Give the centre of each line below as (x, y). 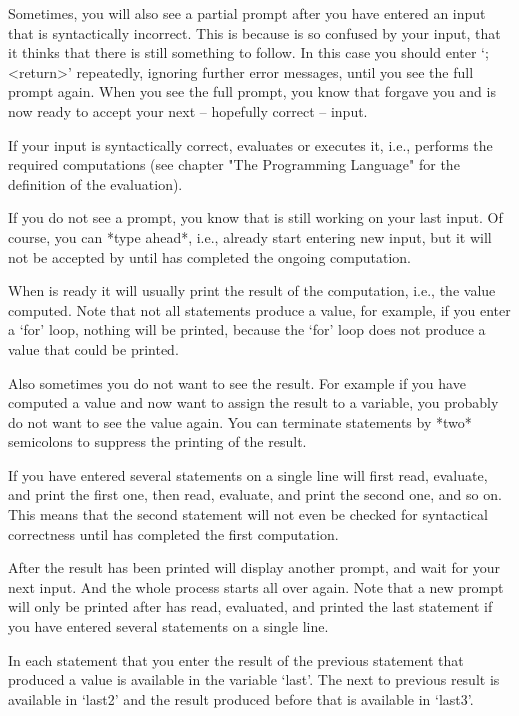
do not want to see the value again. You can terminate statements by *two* (240, 421)
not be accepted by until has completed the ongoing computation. (209, 256)
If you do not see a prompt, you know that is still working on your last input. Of (255, 217)
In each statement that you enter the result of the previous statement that (236, 659)
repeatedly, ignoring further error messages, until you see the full (275, 71)
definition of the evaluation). (95, 183)
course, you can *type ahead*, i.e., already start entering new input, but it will (250, 236)
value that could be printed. (93, 348)
